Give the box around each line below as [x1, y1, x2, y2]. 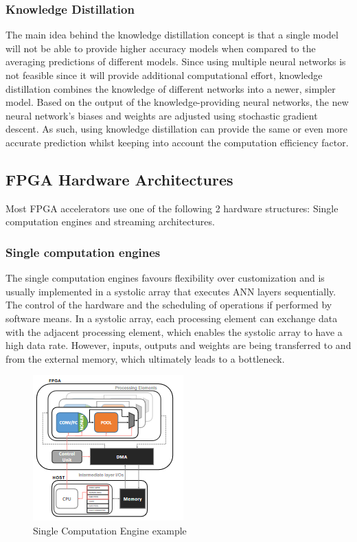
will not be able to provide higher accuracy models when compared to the [5, 41, 316, 55]
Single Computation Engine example [33, 523, 187, 537]
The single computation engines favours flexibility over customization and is [5, 271, 325, 285]
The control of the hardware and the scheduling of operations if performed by [5, 297, 332, 312]
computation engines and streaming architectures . [5, 214, 215, 229]
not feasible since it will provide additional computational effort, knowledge [5, 68, 323, 82]
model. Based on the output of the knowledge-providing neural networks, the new [5, 95, 349, 109]
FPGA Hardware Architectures [5, 168, 233, 190]
